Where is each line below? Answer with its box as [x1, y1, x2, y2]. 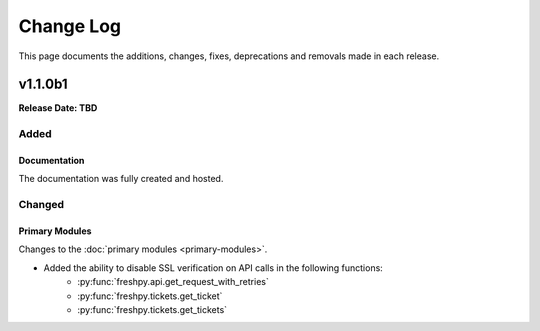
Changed [18, 198, 65, 212]
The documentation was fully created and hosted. [18, 173, 224, 185]
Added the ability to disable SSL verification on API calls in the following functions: [43, 261, 384, 274]
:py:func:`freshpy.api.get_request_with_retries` [77, 276, 269, 288]
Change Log [18, 15, 122, 37]
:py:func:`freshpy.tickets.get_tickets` [77, 303, 228, 315]
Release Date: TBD [18, 102, 98, 114]
